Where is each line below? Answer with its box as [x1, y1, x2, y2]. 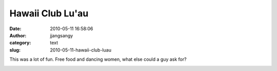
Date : [9, 26, 22, 32]
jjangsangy [50, 32, 73, 38]
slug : [9, 46, 21, 53]
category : [9, 40, 31, 46]
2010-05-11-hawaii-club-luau [50, 46, 111, 53]
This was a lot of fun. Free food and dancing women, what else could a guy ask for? [9, 56, 187, 62]
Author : [9, 32, 27, 38]
